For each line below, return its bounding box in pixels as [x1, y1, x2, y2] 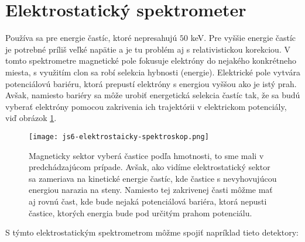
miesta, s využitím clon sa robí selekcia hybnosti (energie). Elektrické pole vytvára [5, 65, 300, 78]
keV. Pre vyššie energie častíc [190, 32, 296, 44]
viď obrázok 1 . [5, 112, 57, 124]
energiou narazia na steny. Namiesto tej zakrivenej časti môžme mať [29, 184, 273, 196]
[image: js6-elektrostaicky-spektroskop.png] [29, 132, 209, 141]
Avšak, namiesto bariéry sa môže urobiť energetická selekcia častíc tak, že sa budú [5, 89, 300, 101]
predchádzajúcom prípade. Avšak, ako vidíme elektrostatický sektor [29, 161, 270, 173]
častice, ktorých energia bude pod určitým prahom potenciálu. [29, 206, 252, 219]
